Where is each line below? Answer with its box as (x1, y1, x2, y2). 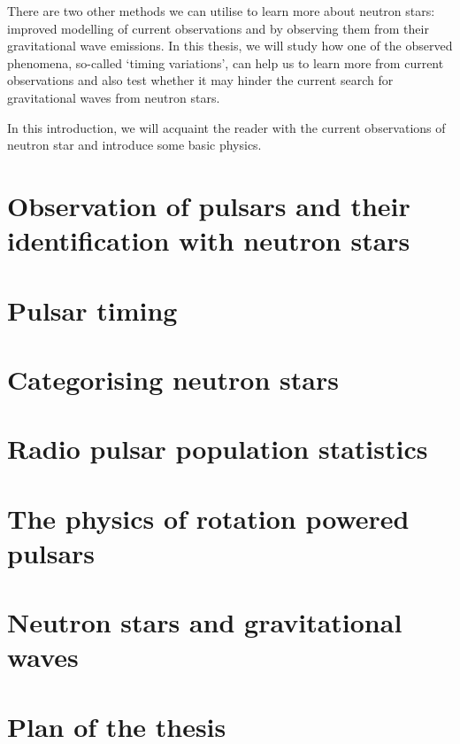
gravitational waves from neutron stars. (7, 88, 220, 106)
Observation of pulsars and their (7, 187, 410, 223)
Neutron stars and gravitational (7, 604, 402, 640)
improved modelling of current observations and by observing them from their (7, 19, 429, 37)
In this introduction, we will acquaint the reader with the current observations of (7, 118, 446, 136)
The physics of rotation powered (7, 500, 410, 536)
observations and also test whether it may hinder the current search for (7, 71, 394, 89)
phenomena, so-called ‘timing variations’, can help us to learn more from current (7, 53, 444, 72)
